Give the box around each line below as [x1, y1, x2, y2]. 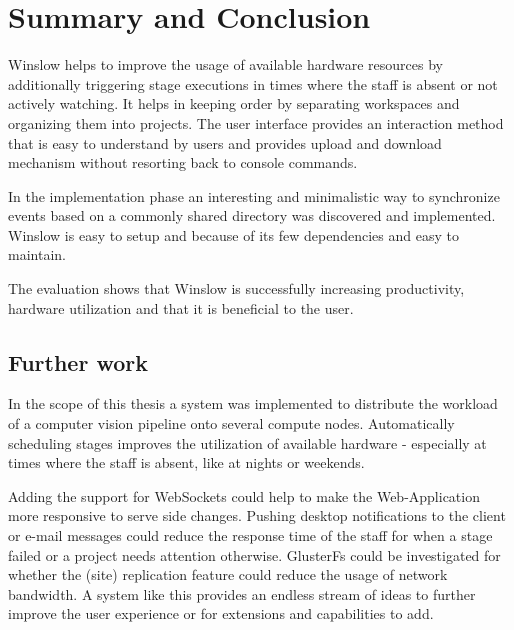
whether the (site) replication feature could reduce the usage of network [8, 564, 448, 585]
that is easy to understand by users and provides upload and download [8, 132, 442, 153]
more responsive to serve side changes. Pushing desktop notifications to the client [8, 505, 506, 526]
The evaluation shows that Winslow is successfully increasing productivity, [8, 278, 465, 299]
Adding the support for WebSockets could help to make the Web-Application [8, 485, 480, 506]
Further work [8, 346, 148, 377]
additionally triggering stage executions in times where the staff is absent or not [8, 73, 498, 94]
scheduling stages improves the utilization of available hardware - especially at [8, 432, 487, 453]
